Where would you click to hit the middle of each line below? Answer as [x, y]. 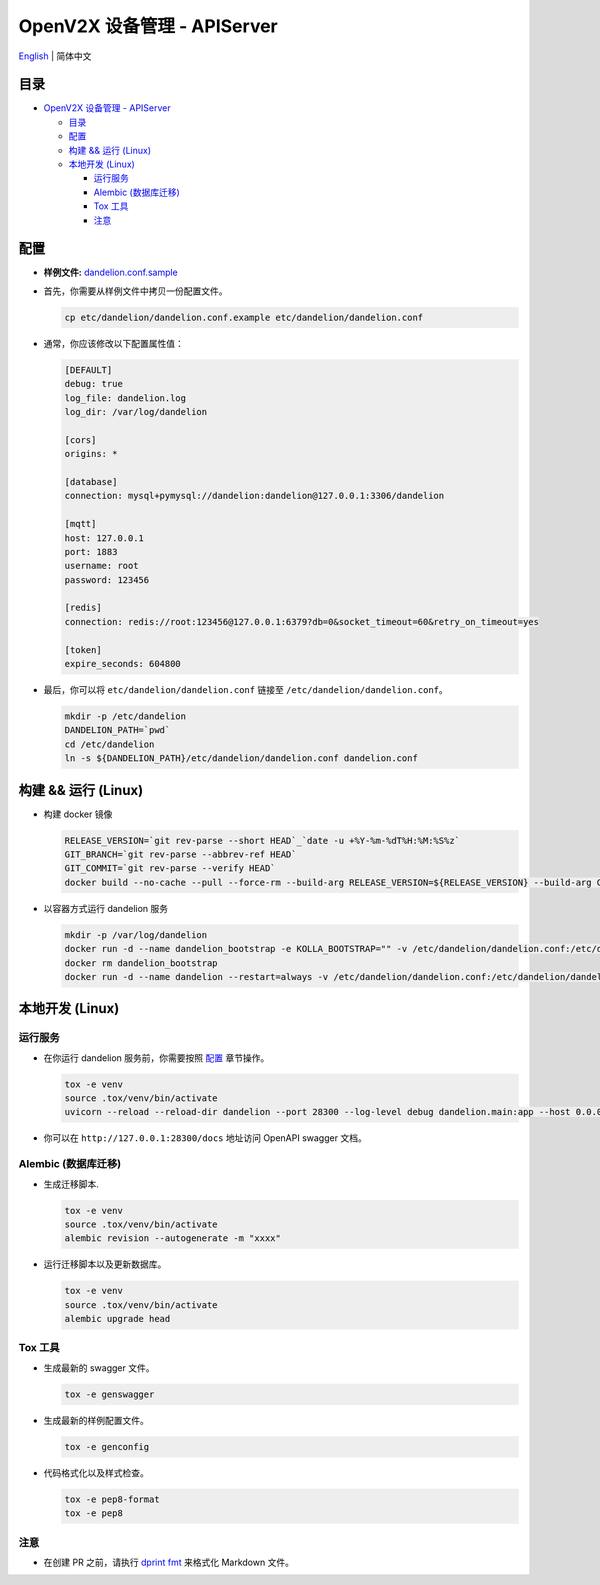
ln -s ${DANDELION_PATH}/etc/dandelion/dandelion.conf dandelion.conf [241, 758]
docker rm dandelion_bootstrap [141, 963]
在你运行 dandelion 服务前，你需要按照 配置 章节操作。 [156, 1057]
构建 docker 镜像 [78, 814]
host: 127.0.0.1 [104, 538]
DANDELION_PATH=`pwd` [117, 730]
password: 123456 [107, 579]
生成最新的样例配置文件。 [96, 1420]
